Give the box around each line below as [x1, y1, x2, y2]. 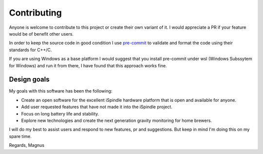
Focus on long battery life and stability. [21, 111, 99, 116]
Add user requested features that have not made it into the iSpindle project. [21, 104, 172, 110]
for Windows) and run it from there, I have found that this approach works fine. [9, 62, 167, 68]
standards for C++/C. [9, 47, 52, 53]
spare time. [9, 133, 32, 139]
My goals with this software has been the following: [9, 88, 113, 94]
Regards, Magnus [9, 142, 45, 148]
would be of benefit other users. [9, 31, 74, 37]
